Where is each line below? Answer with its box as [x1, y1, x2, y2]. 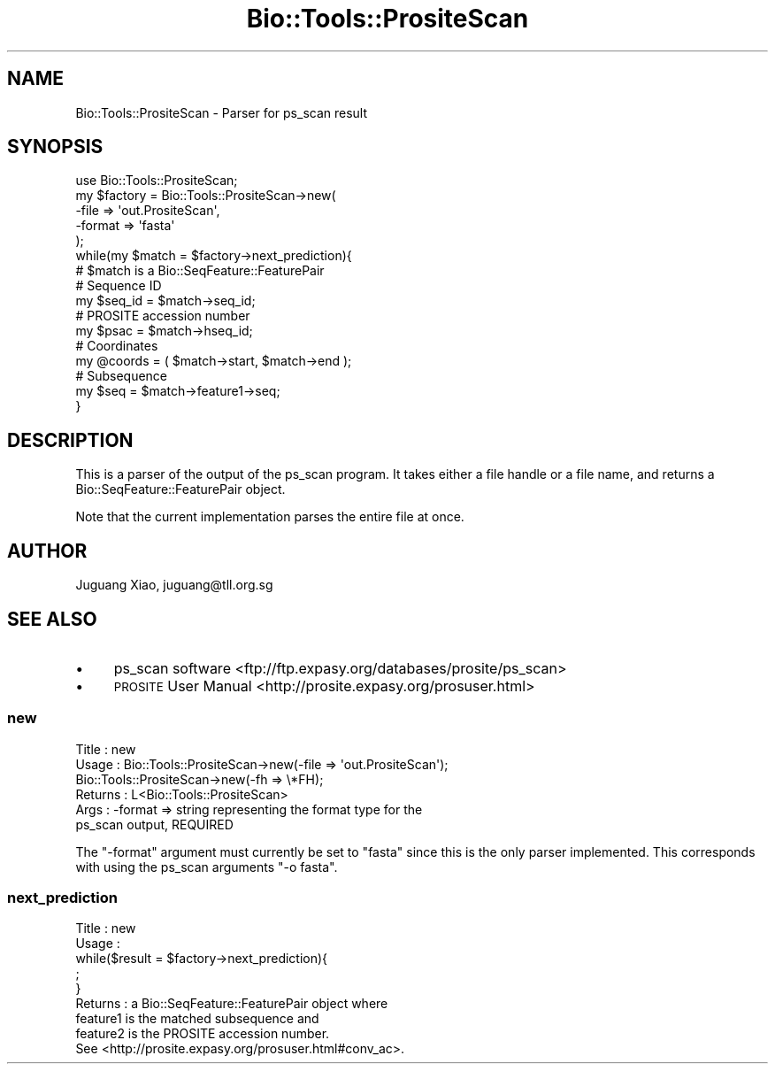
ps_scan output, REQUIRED [75, 816, 234, 832]
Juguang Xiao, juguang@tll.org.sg [75, 577, 273, 593]
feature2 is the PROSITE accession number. [75, 1026, 330, 1042]
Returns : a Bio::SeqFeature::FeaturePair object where [75, 996, 388, 1012]
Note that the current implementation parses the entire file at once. [75, 509, 464, 525]
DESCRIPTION [7, 428, 134, 451]
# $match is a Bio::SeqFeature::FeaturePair [75, 263, 325, 279]
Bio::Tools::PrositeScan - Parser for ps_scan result [75, 104, 368, 120]
